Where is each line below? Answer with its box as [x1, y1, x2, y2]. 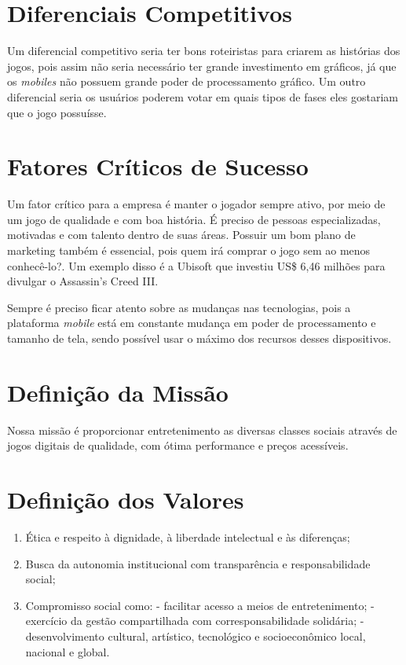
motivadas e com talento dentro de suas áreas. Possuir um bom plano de [7, 226, 356, 243]
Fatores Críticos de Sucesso [7, 150, 309, 182]
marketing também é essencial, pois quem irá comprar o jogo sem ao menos [7, 242, 371, 258]
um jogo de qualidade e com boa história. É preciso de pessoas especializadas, [7, 211, 381, 227]
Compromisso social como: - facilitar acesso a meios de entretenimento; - [25, 597, 375, 613]
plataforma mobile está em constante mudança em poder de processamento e [7, 314, 376, 331]
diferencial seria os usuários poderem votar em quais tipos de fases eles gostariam [7, 88, 398, 105]
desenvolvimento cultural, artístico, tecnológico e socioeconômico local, [25, 627, 366, 644]
